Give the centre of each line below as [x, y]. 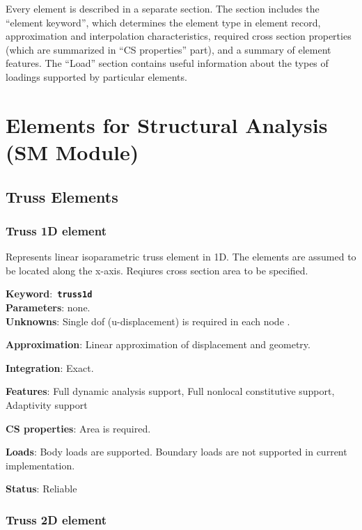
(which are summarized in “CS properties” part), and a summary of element [168, 49]
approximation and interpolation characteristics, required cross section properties [179, 36]
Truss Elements [62, 196]
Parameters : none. [48, 307]
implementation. [40, 465]
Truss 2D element [56, 519]
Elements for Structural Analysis [167, 124]
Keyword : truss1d [49, 294]
